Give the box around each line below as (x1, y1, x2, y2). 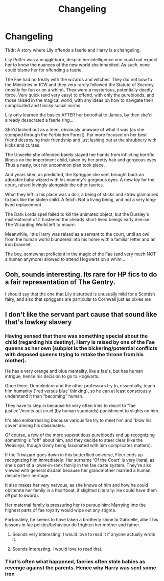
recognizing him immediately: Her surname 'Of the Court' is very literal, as (5, 457, 155, 463)
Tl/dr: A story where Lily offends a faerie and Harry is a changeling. (5, 47, 141, 53)
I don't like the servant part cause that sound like (5, 311, 158, 319)
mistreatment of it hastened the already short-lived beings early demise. (5, 216, 151, 222)
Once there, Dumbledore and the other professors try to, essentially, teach (5, 383, 155, 389)
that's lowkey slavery (5, 318, 72, 326)
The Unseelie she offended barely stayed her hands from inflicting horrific (5, 152, 155, 157)
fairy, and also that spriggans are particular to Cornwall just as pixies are (5, 296, 151, 302)
